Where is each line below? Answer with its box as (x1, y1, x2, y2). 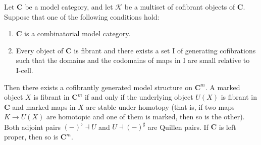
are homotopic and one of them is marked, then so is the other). (46, 111, 245, 122)
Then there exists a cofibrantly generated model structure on (4, 82, 192, 92)
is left (219, 121, 236, 132)
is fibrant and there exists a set (74, 45, 170, 55)
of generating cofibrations (177, 45, 256, 55)
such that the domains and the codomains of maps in (16, 55, 181, 65)
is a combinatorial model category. (24, 28, 131, 39)
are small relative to (187, 55, 250, 65)
